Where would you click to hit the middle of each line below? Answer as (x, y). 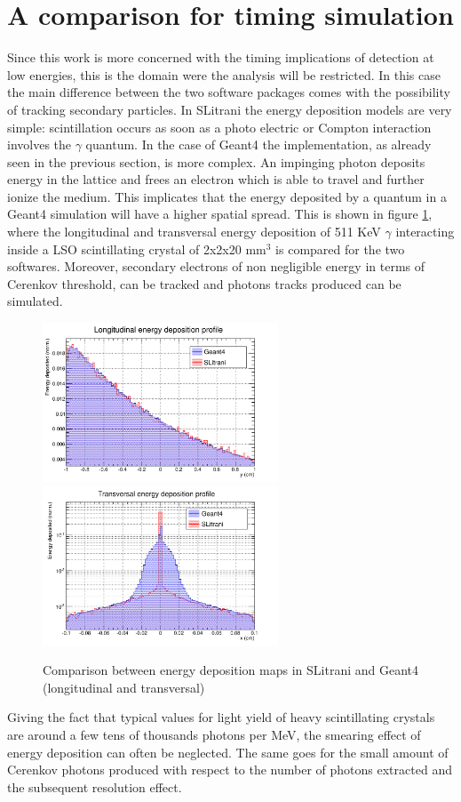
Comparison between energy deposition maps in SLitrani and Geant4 (230, 670)
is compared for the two (340, 249)
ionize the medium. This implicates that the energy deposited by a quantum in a (227, 196)
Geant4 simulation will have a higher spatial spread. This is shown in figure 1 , (220, 214)
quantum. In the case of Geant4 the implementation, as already (258, 144)
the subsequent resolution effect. (95, 786)
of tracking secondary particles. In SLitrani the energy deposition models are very (230, 109)
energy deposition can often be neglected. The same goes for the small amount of (228, 752)
